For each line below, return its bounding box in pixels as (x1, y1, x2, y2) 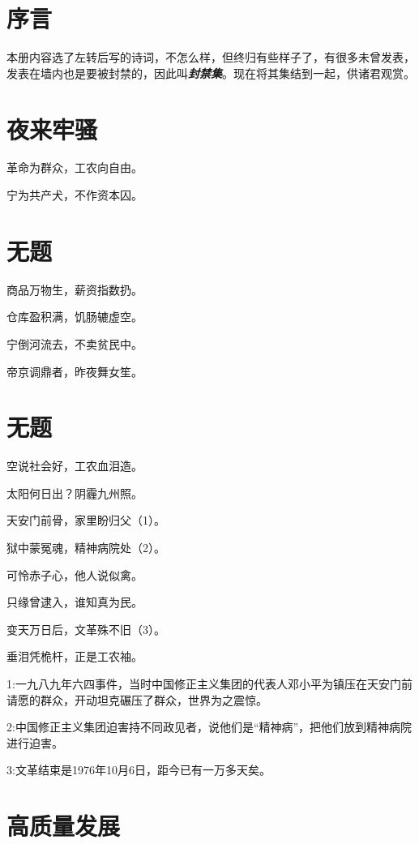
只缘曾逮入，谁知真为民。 (6, 593, 143, 611)
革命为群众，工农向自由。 (6, 159, 143, 176)
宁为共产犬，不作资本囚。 (6, 186, 143, 204)
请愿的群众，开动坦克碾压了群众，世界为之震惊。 (6, 691, 267, 708)
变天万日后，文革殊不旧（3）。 (6, 620, 165, 637)
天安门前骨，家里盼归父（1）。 (6, 512, 165, 529)
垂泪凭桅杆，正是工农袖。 (6, 648, 143, 665)
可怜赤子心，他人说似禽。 (6, 566, 143, 583)
